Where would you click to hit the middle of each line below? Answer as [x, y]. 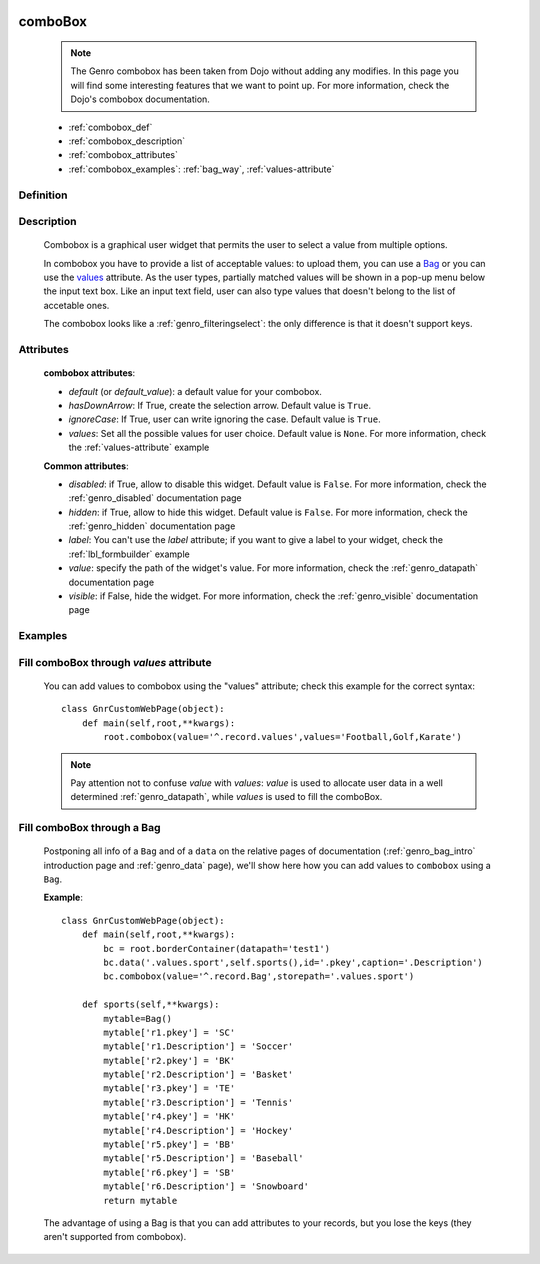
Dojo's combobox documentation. [140, 99]
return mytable [140, 1200]
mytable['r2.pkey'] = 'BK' [169, 1060]
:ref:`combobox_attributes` [123, 155]
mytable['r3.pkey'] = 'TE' [169, 1088]
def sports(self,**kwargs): [150, 1004]
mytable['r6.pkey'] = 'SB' [169, 1172]
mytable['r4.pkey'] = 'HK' [169, 1116]
